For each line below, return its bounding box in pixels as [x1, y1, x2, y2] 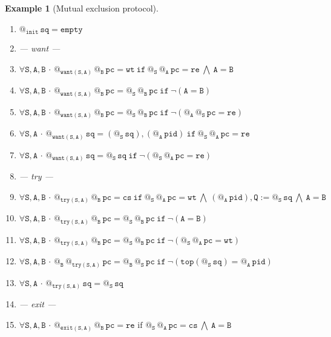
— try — [19, 170, 53, 182]
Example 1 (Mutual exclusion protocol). [5, 2, 159, 14]
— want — [19, 42, 61, 55]
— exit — [19, 298, 56, 310]
